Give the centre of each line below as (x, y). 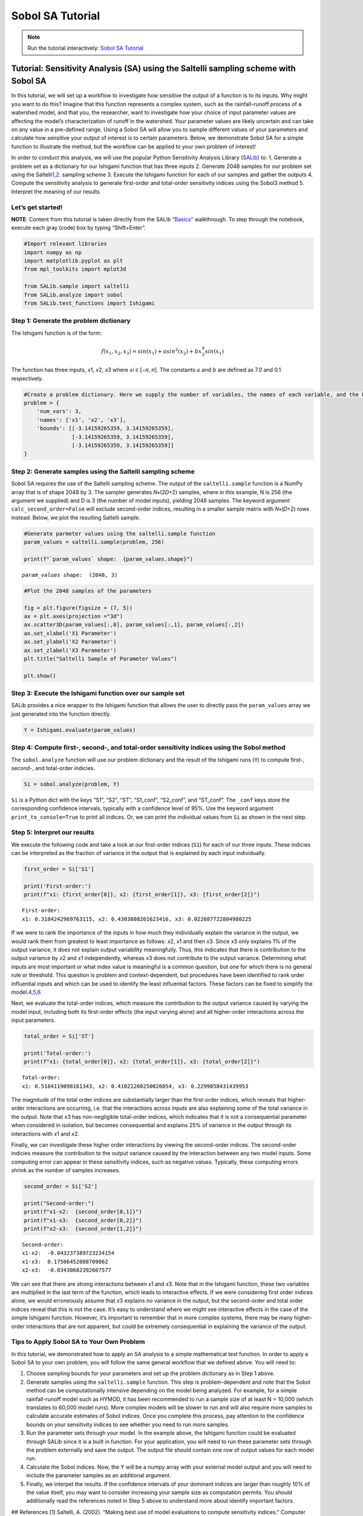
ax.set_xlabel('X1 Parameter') (70, 633)
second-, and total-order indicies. (53, 768)
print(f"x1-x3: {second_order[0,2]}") (83, 1220)
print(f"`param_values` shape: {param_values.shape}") (109, 559)
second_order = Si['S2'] (61, 1186)
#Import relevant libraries (65, 244)
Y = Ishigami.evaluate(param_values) (80, 730)
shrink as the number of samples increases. (66, 1170)
